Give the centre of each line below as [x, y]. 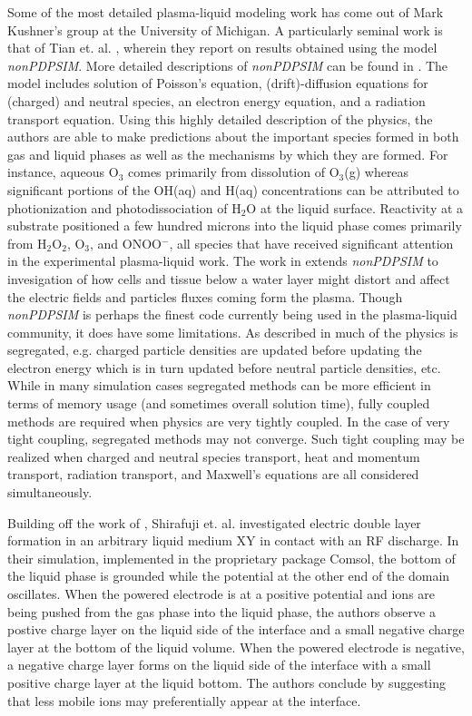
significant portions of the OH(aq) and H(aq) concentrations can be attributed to [233, 189]
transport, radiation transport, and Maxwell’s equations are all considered [213, 474]
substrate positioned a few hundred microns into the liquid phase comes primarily [235, 226]
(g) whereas [377, 172]
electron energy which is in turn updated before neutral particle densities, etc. [224, 367]
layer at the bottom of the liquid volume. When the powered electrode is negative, [236, 647]
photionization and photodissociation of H [124, 207]
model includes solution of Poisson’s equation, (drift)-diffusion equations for [218, 83]
